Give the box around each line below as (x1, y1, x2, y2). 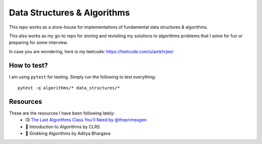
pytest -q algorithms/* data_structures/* (17, 85, 120, 91)
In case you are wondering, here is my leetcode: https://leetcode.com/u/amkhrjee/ (9, 48, 174, 54)
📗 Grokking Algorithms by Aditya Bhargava (25, 130, 111, 136)
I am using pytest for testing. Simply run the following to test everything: (9, 74, 156, 80)
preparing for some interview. (9, 40, 68, 45)
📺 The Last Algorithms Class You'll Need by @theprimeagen (25, 117, 147, 123)
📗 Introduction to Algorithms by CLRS (25, 124, 100, 130)
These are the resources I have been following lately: (9, 110, 115, 116)
